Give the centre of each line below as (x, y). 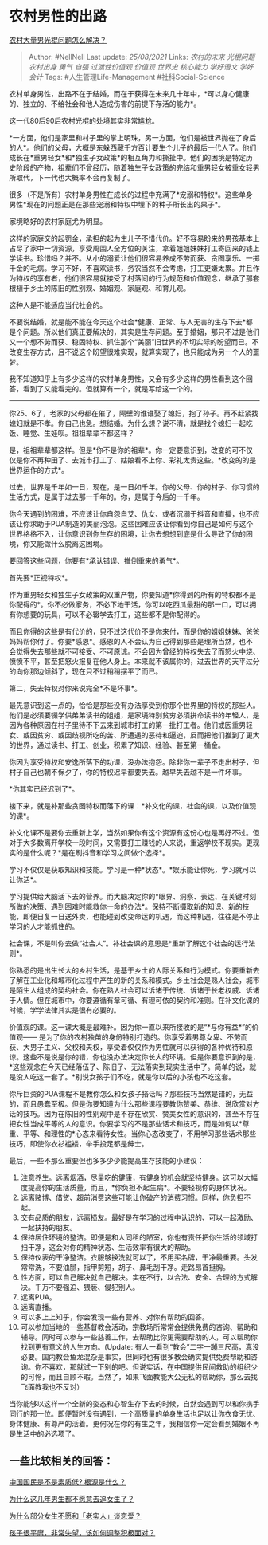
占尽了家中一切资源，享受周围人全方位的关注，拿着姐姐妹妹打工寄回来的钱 (131, 248)
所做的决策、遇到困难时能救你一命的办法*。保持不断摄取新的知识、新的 (126, 906)
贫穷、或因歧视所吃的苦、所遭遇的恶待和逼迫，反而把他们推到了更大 (148, 735)
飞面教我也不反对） (52, 1386)
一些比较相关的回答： (61, 1461)
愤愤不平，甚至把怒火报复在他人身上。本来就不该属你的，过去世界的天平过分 (134, 661)
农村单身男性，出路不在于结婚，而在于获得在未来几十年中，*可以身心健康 (129, 93)
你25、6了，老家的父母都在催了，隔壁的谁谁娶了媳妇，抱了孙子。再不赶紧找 (134, 413)
